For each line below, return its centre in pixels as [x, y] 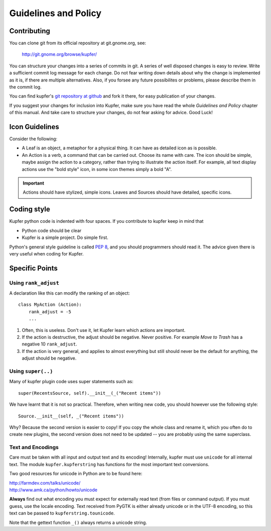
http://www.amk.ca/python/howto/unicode [53, 490]
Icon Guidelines [34, 127]
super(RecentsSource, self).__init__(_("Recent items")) [90, 393]
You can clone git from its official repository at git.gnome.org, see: [78, 43]
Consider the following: [33, 139]
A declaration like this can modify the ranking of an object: [70, 293]
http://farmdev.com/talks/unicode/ [45, 483]
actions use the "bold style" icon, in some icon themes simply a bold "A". [97, 169]
